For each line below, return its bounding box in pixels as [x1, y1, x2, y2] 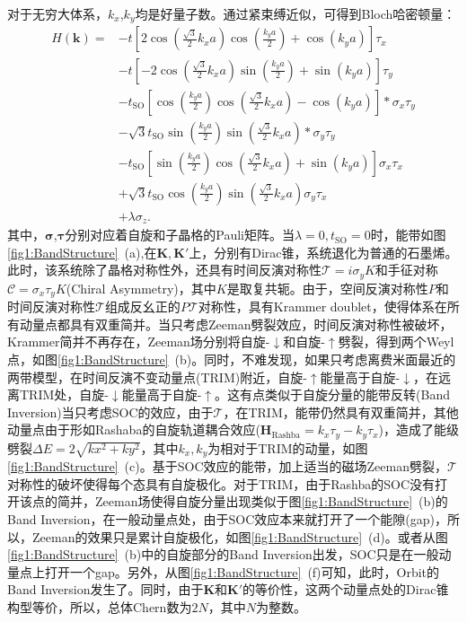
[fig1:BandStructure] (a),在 [7, 242, 157, 261]
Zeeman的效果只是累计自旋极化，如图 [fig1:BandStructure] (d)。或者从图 [31, 527, 448, 546]
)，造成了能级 [378, 420, 460, 439]
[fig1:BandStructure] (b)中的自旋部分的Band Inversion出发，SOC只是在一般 [7, 545, 439, 564]
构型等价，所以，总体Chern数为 [7, 598, 192, 617]
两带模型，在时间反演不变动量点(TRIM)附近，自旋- [7, 367, 307, 386]
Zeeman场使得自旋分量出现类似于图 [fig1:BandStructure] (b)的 [94, 492, 448, 511]
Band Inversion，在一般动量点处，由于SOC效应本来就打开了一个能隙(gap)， [7, 510, 447, 529]
